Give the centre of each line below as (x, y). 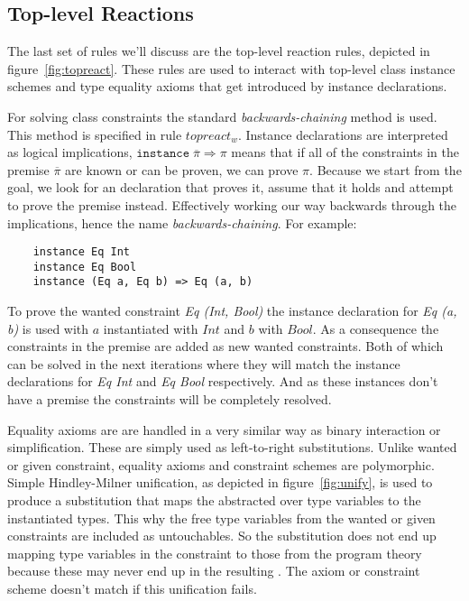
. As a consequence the (376, 328)
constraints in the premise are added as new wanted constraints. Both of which (225, 346)
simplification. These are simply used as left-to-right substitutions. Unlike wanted (232, 447)
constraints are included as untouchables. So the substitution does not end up (222, 536)
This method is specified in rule (95, 134)
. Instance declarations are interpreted (343, 134)
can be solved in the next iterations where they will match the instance (204, 363)
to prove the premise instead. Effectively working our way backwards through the (232, 204)
